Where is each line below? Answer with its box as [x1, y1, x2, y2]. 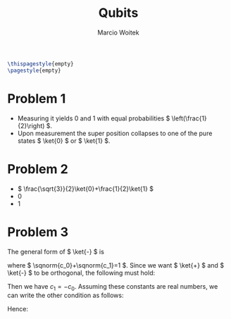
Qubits [98, 5, 139, 21]
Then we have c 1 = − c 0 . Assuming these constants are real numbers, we [7, 282, 218, 292]
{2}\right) [17, 121, 45, 130]
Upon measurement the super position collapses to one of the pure [17, 129, 213, 137]
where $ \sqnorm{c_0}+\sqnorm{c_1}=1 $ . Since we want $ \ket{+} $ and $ [7, 261, 224, 269]
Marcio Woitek [97, 28, 139, 37]
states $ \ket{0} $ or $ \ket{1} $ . [17, 136, 111, 145]
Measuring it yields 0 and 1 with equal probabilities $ [17, 114, 170, 123]
